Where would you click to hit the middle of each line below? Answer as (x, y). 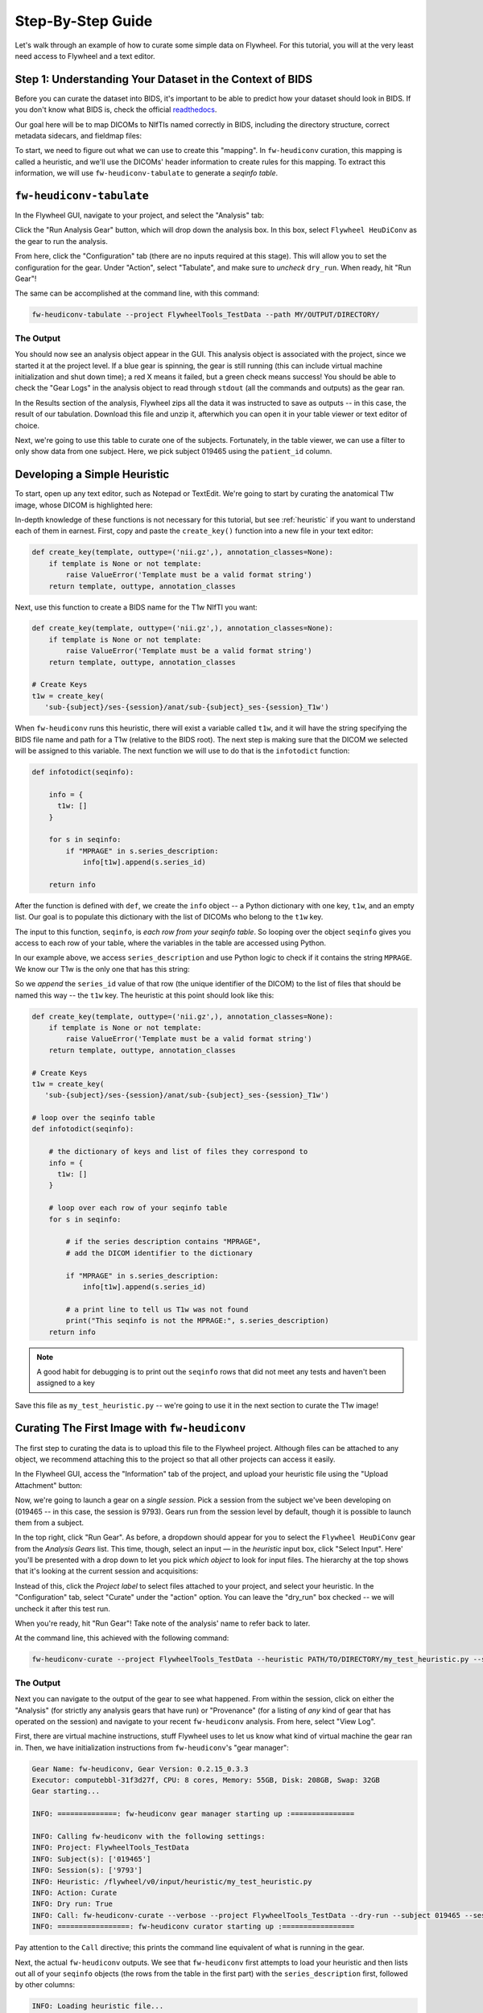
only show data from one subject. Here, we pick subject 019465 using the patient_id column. (173, 452)
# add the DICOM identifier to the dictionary (159, 1253)
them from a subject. (50, 1523)
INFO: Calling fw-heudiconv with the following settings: (149, 1837)
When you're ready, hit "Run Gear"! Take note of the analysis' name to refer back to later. (163, 1623)
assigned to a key (66, 1383)
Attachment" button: (49, 1485)
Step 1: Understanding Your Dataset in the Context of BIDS (164, 79)
